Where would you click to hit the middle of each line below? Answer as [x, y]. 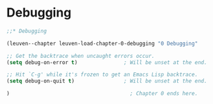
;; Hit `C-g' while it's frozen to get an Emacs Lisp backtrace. [102, 75]
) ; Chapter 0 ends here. [102, 94]
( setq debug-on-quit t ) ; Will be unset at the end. [107, 81]
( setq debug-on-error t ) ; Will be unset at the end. [107, 62]
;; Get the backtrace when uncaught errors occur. [81, 56]
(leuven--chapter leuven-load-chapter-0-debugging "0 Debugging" [102, 43]
